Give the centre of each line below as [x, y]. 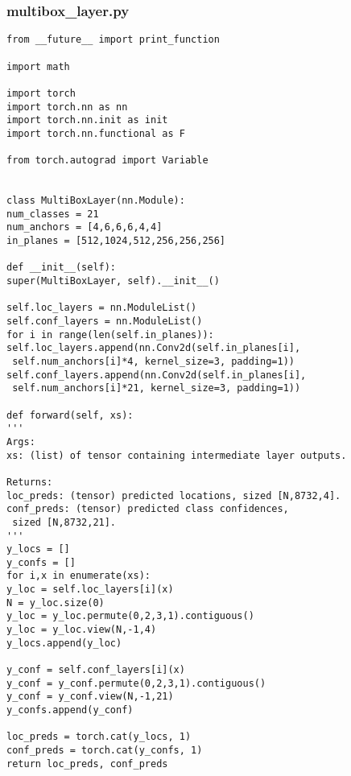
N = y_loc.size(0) [56, 603]
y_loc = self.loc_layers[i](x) [90, 590]
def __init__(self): [62, 268]
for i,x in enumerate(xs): [78, 576]
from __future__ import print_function [113, 40]
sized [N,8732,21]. [64, 522]
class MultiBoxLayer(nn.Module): [96, 201]
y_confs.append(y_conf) [70, 710]
